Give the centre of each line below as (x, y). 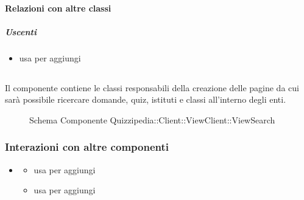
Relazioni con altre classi (58, 8)
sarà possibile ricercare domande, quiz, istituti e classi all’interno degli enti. (146, 99)
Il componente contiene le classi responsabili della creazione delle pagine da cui (152, 87)
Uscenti (21, 31)
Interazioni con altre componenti (87, 147)
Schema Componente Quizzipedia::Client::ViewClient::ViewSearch (152, 119)
